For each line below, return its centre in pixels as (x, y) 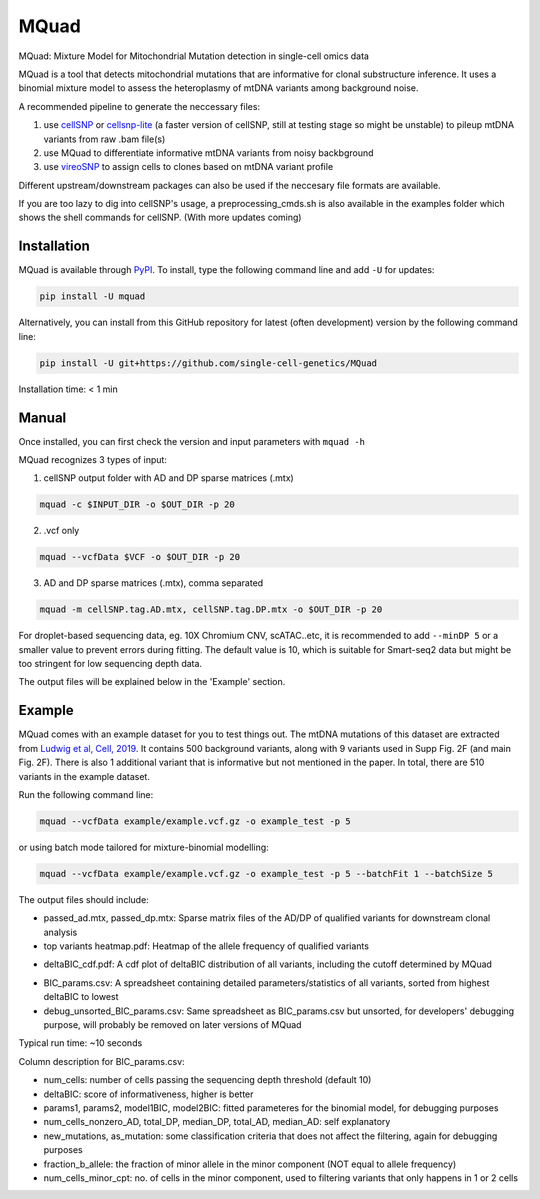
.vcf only (61, 531)
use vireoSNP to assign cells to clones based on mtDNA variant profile (188, 167)
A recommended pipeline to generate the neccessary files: (139, 106)
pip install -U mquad (92, 296)
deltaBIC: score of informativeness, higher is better (148, 1094)
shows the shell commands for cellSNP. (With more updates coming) (160, 217)
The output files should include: (83, 899)
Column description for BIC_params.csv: (101, 1061)
